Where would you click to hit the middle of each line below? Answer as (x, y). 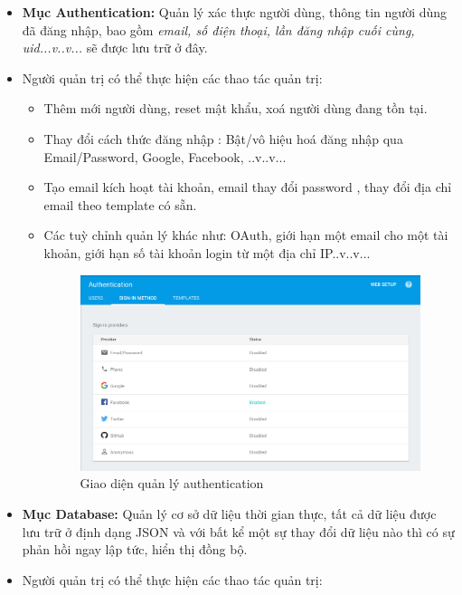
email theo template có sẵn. (120, 204)
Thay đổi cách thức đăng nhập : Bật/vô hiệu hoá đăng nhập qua (223, 138)
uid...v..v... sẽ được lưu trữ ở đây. (115, 48)
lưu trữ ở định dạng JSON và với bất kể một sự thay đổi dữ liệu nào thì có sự (238, 531)
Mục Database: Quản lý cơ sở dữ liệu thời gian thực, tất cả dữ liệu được (229, 513)
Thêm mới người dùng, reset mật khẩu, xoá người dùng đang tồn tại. (236, 108)
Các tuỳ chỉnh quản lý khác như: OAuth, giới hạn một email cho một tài (246, 235)
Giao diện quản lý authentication (172, 483)
